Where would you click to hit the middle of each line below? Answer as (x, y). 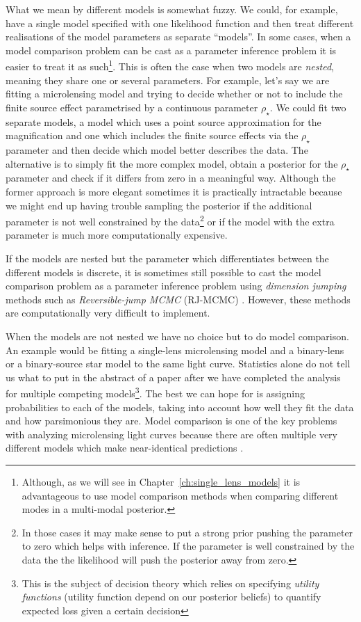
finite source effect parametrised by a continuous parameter (132, 107)
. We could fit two (308, 107)
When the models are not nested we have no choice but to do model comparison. (177, 336)
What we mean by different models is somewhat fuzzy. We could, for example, (172, 9)
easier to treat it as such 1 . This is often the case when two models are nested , (170, 65)
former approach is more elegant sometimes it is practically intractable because (174, 191)
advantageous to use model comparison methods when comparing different (180, 495)
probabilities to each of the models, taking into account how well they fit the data (180, 407)
